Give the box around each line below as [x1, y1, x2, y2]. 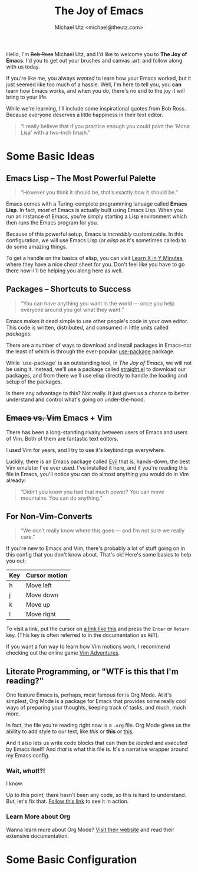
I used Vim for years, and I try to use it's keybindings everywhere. [6, 446, 166, 453]
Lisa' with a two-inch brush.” [20, 129, 90, 136]
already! [6, 477, 26, 484]
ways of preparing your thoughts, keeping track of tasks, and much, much [6, 704, 186, 711]
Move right [25, 610, 56, 619]
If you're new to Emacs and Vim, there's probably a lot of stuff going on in [6, 545, 186, 552]
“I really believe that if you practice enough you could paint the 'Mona [20, 122, 190, 129]
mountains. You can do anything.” [20, 494, 103, 502]
